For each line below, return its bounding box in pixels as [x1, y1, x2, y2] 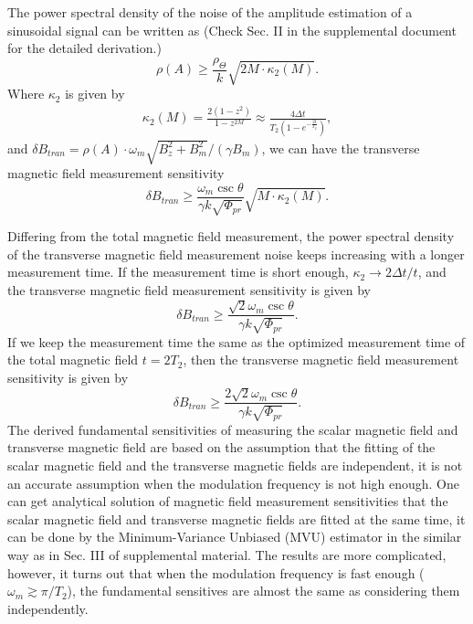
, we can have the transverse [261, 138, 420, 157]
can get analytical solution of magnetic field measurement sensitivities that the [7, 492, 448, 511]
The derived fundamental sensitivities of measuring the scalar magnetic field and [7, 419, 458, 439]
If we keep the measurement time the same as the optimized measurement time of [7, 332, 466, 351]
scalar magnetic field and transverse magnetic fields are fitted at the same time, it [7, 509, 466, 528]
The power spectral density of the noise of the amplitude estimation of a [7, 3, 413, 21]
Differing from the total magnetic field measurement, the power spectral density [7, 227, 455, 246]
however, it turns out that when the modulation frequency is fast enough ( [7, 563, 425, 582]
